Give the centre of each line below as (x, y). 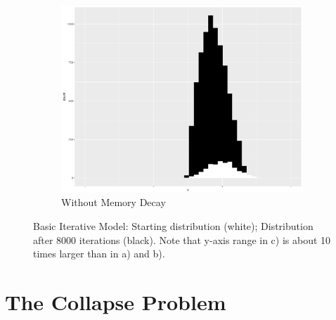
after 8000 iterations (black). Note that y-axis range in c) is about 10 (182, 239)
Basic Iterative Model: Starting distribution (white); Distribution (173, 225)
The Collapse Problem (116, 301)
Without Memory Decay (114, 202)
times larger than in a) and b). (99, 254)
